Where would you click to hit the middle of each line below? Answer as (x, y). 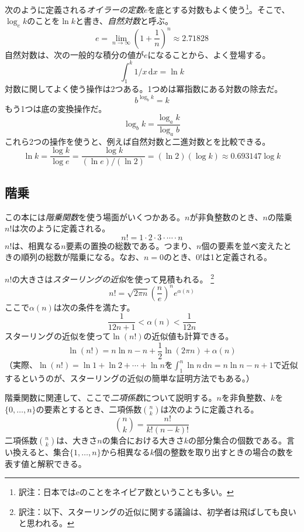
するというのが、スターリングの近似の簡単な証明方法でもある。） (129, 378)
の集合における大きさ (143, 440)
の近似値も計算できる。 (189, 336)
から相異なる (125, 452)
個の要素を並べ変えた (242, 245)
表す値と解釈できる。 (46, 463)
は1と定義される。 (237, 257)
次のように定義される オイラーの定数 (74, 9)
